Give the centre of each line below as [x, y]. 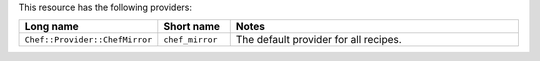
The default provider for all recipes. [318, 40]
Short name [191, 27]
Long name [51, 27]
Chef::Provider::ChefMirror [88, 39]
